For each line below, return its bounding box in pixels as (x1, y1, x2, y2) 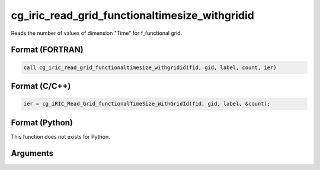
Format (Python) (11, 117, 73, 127)
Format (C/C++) (11, 81, 71, 91)
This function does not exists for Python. (11, 133, 110, 140)
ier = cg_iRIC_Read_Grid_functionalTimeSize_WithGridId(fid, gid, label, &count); (23, 100, 271, 107)
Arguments (11, 148, 54, 159)
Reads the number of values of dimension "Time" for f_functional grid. (11, 30, 183, 37)
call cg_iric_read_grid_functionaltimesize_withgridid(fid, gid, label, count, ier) (23, 64, 277, 71)
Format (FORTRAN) (11, 45, 84, 55)
